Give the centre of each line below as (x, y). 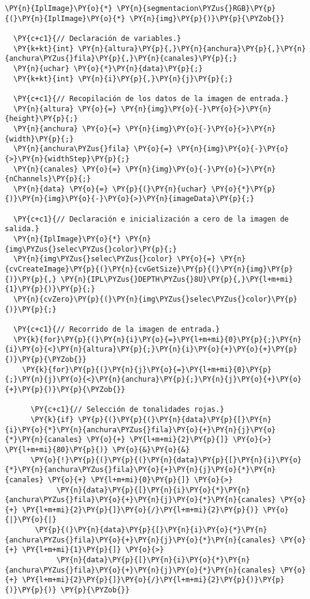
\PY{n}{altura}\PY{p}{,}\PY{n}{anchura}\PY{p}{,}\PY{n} (192, 48)
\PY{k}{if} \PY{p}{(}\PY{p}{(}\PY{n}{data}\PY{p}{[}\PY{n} (151, 419)
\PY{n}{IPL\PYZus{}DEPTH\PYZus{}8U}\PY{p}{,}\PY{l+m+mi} (177, 279)
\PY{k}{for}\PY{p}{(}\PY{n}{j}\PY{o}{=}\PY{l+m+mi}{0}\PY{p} (147, 369)
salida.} (22, 229)
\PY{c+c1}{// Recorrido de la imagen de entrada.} (117, 329)
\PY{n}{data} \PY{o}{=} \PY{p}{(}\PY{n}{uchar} (110, 189)
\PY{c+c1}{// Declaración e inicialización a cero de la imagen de (151, 219)
